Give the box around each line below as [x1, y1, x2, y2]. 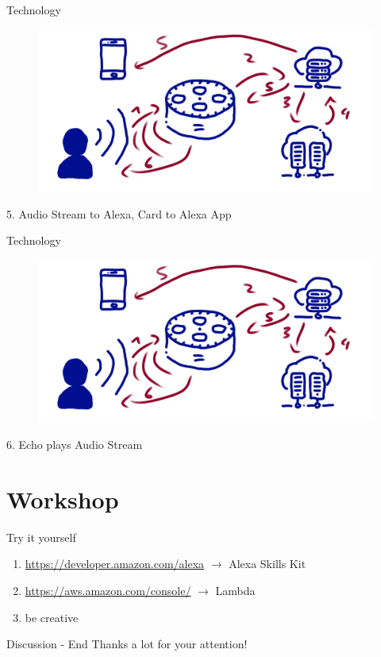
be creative [25, 609, 79, 625]
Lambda [215, 582, 256, 598]
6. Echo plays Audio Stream [6, 436, 143, 453]
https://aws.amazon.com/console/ [25, 582, 191, 598]
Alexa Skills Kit [229, 555, 306, 572]
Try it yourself [6, 528, 76, 545]
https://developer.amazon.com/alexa [25, 555, 205, 572]
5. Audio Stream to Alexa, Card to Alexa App [6, 205, 232, 222]
